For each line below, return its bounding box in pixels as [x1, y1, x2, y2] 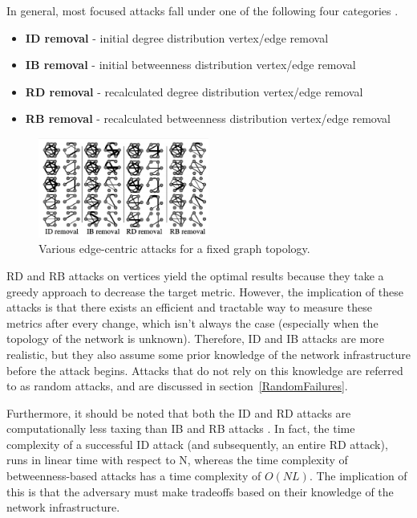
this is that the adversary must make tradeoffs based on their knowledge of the [6, 483, 394, 500]
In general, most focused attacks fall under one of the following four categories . [6, 2, 399, 18]
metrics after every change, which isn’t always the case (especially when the [6, 314, 379, 331]
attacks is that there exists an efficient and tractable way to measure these [6, 299, 372, 316]
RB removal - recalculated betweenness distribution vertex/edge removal [25, 110, 391, 127]
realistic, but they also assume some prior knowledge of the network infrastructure [6, 345, 411, 362]
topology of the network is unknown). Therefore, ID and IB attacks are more [6, 330, 384, 347]
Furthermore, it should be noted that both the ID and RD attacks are [6, 404, 351, 421]
